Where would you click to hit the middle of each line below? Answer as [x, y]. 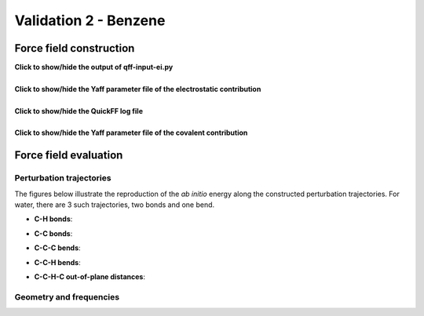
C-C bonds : [53, 233]
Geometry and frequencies [67, 296]
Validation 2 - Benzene [90, 20]
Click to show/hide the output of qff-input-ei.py [94, 67]
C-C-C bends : [58, 248]
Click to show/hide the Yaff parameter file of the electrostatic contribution [138, 89]
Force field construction [75, 48]
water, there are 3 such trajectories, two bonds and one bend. [115, 205]
